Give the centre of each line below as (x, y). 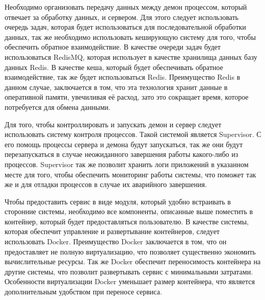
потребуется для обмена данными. (58, 107)
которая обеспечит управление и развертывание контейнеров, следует (112, 231)
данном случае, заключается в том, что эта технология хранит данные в (116, 87)
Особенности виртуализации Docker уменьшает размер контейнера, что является (130, 281)
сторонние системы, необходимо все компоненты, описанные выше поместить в (129, 211)
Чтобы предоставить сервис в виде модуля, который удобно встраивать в (118, 201)
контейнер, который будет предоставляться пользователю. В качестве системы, (127, 221)
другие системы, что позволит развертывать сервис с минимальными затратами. (129, 271)
